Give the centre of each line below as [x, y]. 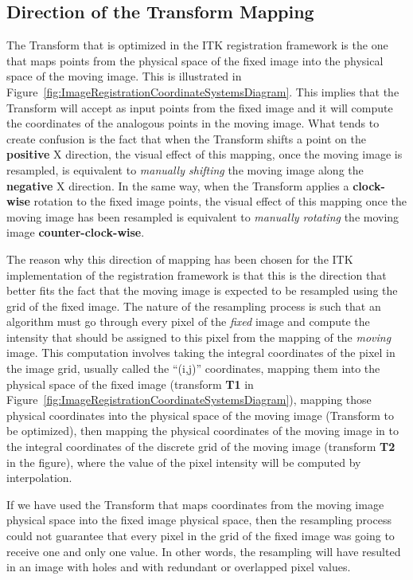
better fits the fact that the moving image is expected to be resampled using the [202, 290]
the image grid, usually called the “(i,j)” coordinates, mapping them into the [193, 368]
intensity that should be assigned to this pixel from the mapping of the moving [199, 337]
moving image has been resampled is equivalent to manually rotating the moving [203, 216]
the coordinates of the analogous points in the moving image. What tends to [193, 123]
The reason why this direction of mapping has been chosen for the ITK [180, 259]
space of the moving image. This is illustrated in [124, 76]
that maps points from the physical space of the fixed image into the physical [195, 60]
